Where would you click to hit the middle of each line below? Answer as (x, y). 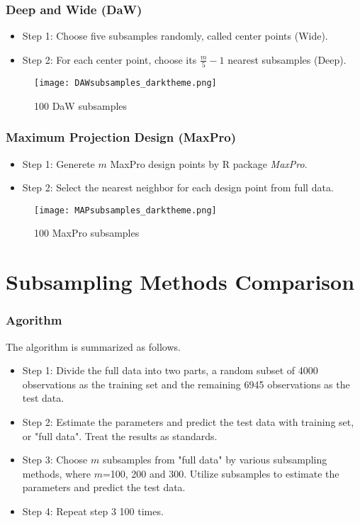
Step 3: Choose (55, 460)
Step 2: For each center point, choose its (109, 59)
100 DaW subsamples (81, 105)
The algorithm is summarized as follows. (93, 346)
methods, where (56, 473)
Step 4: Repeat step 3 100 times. (93, 511)
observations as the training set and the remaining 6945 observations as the (186, 384)
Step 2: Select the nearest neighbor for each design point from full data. (178, 187)
